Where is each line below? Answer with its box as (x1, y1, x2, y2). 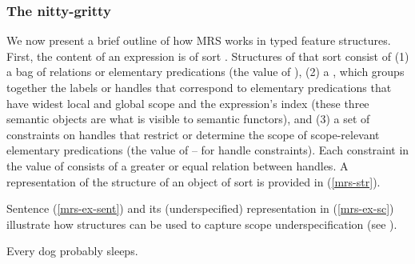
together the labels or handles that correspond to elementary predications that (6, 79, 392, 95)
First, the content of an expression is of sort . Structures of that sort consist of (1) (6, 47, 409, 64)
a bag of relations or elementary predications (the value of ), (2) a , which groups (6, 63, 405, 80)
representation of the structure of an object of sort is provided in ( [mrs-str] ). (6, 173, 381, 190)
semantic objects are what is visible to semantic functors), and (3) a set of (6, 110, 370, 127)
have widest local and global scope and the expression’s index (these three (6, 94, 369, 111)
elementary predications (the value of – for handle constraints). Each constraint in (6, 142, 409, 158)
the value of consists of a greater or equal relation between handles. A (6, 157, 349, 174)
